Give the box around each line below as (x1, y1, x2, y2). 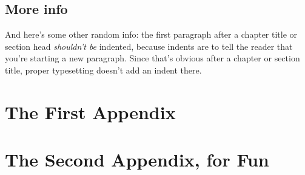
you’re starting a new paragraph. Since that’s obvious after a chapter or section (5, 52, 300, 64)
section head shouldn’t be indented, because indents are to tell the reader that (5, 39, 293, 52)
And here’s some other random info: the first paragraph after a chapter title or (5, 28, 298, 41)
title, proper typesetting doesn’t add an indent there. (5, 63, 202, 76)
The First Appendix (5, 99, 176, 124)
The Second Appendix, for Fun (5, 147, 269, 172)
